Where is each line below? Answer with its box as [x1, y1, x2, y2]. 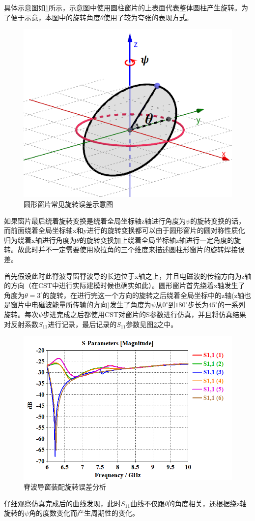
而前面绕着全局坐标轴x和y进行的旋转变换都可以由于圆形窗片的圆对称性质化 [4, 225, 245, 235]
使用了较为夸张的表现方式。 [103, 12, 193, 22]
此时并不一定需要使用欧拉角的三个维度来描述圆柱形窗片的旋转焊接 [24, 244, 238, 255]
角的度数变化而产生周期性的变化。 [29, 508, 140, 518]
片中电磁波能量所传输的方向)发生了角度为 [17, 299, 151, 310]
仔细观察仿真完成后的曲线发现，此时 [4, 498, 121, 508]
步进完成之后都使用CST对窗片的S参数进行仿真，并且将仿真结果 [43, 309, 246, 319]
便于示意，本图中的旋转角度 [10, 12, 100, 22]
